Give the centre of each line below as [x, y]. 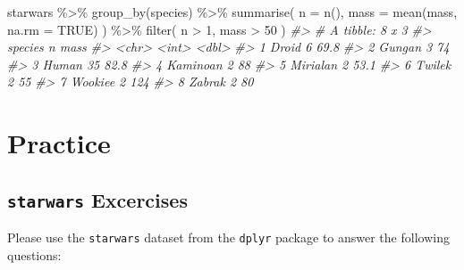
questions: [34, 254]
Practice [59, 143]
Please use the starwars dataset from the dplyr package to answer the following [228, 237]
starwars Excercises [97, 199]
